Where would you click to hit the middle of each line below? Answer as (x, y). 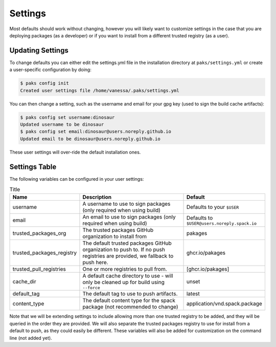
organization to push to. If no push (124, 250)
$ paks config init (44, 83)
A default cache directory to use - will (128, 276)
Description (97, 197)
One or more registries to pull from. (125, 269)
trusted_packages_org (39, 233)
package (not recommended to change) (130, 307)
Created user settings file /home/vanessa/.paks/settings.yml (100, 90)
